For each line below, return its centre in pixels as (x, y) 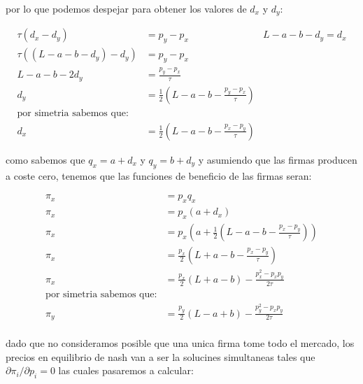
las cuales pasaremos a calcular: (126, 370)
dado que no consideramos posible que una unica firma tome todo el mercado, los (180, 343)
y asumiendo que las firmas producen (278, 159)
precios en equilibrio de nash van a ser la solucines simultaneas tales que (161, 356)
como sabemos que (45, 159)
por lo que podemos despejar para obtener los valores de (126, 8)
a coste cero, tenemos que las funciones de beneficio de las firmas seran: (159, 175)
